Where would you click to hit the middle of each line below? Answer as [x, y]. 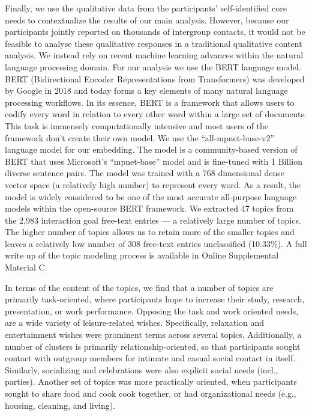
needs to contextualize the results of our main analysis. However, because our [147, 20]
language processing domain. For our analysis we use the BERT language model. [153, 66]
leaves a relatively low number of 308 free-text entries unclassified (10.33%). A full [156, 243]
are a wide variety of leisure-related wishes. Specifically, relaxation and [135, 323]
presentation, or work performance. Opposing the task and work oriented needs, [152, 310]
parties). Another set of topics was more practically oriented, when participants [151, 381]
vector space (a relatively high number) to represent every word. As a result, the [153, 184]
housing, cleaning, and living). [60, 405]
